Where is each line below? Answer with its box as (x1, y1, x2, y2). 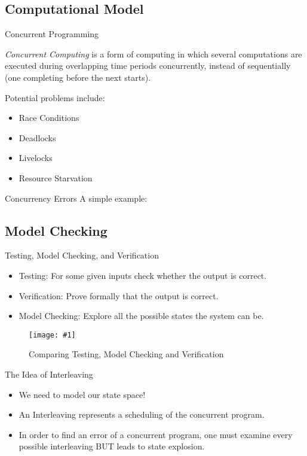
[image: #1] (29, 330, 76, 339)
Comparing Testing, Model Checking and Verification (29, 348, 224, 360)
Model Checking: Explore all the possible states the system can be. (19, 309, 264, 322)
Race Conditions (19, 111, 79, 124)
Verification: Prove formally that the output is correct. (19, 289, 219, 302)
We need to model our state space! (19, 388, 146, 400)
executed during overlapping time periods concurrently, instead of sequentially (5, 59, 291, 72)
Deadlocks (19, 131, 56, 144)
